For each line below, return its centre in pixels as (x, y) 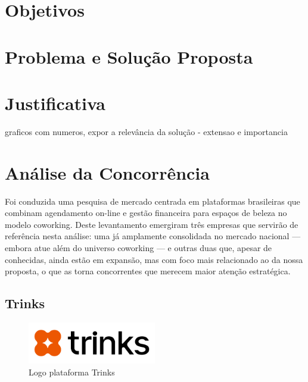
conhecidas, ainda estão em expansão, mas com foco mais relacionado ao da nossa (154, 259)
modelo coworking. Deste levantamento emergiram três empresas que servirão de (152, 224)
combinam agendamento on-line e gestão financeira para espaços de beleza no (146, 213)
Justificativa (55, 103)
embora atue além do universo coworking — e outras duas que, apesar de (139, 247)
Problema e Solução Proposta (129, 56)
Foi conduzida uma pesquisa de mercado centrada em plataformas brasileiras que (153, 201)
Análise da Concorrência (107, 172)
